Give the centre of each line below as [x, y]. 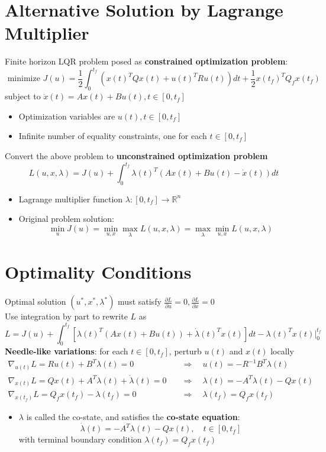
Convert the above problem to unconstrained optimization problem [136, 155]
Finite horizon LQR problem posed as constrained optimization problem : [146, 61]
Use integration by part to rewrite [66, 316]
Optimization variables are [67, 116]
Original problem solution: [66, 219]
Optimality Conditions [98, 272]
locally [282, 351]
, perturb [185, 351]
